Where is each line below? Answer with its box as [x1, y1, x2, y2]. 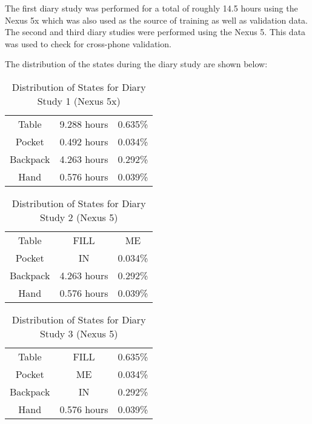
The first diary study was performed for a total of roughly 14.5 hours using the [5, 2, 298, 14]
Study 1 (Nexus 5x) [37, 93, 121, 108]
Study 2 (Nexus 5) [39, 210, 118, 224]
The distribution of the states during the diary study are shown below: [5, 58, 268, 70]
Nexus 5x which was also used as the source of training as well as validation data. [5, 13, 308, 26]
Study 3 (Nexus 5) [39, 326, 118, 340]
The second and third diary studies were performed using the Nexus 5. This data [5, 25, 306, 38]
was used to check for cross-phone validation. [5, 37, 171, 50]
